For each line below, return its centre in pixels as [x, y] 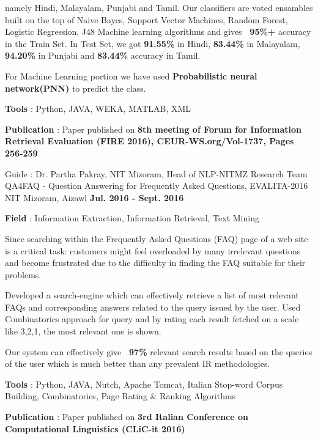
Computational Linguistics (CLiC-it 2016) [95, 428]
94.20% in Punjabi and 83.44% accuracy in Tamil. [103, 55]
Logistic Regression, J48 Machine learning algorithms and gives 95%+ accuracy [158, 31]
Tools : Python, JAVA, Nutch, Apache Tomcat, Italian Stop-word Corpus [144, 384]
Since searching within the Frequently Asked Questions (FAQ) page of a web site [157, 238]
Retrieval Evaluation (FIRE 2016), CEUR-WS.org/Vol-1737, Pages [150, 141]
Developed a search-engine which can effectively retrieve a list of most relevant [152, 295]
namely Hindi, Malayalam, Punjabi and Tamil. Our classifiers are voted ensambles [159, 7]
